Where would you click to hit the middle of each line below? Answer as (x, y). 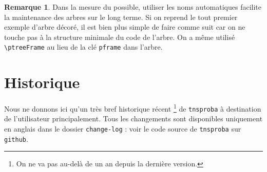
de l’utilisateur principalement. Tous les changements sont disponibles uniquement (133, 119)
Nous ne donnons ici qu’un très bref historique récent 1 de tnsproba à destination (133, 108)
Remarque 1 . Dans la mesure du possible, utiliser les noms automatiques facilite (133, 7)
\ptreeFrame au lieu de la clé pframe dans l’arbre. (83, 47)
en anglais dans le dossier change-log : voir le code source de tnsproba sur (123, 129)
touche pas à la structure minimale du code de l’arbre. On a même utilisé (120, 37)
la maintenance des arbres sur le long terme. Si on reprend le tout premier (121, 17)
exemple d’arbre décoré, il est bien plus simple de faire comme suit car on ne (125, 27)
